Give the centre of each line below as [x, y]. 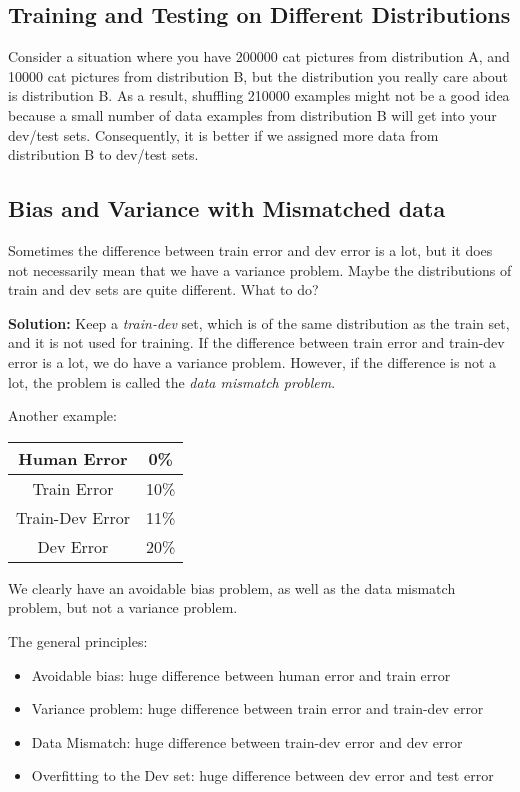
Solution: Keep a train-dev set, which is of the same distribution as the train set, [259, 322]
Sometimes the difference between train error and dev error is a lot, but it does [250, 249]
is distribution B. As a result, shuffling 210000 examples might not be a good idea [259, 95]
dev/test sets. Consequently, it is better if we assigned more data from [223, 134]
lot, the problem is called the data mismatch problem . [172, 381]
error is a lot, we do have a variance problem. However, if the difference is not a [252, 361]
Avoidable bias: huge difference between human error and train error [241, 674]
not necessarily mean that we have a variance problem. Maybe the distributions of [260, 269]
